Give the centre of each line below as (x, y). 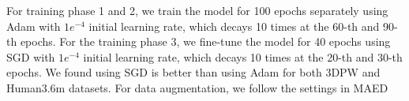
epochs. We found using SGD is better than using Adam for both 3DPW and (193, 72)
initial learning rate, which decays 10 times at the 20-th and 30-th (243, 56)
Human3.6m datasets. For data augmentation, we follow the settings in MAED (197, 87)
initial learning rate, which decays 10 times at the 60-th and (234, 26)
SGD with (31, 56)
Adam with (34, 26)
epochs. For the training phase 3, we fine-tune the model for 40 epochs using (205, 41)
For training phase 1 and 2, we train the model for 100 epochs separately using (197, 10)
